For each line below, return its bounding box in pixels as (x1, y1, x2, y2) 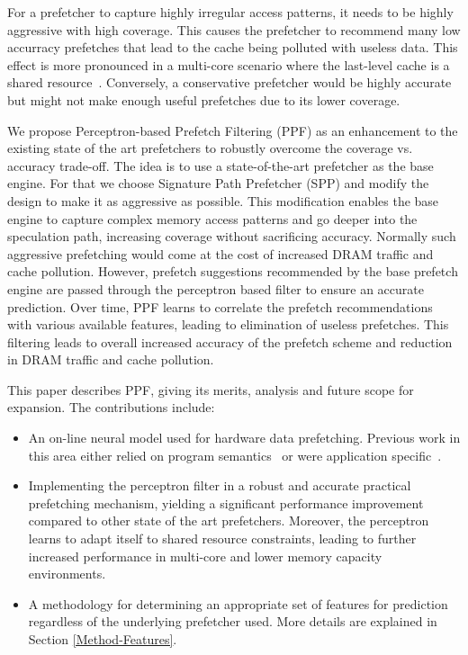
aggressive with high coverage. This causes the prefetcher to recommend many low (7, 20, 461, 39)
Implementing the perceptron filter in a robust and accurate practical (28, 476, 411, 495)
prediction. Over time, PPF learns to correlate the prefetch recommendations (7, 297, 433, 316)
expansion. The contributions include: (7, 398, 215, 417)
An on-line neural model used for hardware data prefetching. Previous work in (28, 428, 461, 447)
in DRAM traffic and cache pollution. (7, 350, 214, 369)
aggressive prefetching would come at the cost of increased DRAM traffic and (7, 244, 434, 263)
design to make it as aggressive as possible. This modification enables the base (7, 191, 439, 210)
